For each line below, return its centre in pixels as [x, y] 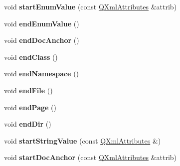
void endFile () [28, 90]
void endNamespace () [42, 74]
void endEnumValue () [42, 23]
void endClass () [31, 57]
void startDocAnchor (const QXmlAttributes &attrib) [90, 157]
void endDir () [28, 124]
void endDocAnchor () [42, 40]
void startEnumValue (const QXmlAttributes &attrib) [90, 6]
